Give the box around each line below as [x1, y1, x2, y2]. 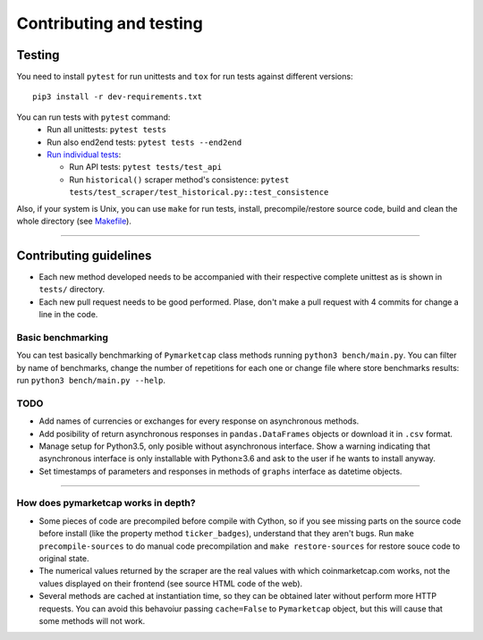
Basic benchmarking [16, 331, 109, 343]
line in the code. [38, 309, 98, 320]
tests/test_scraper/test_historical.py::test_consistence [69, 188, 329, 198]
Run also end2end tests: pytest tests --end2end [47, 137, 242, 147]
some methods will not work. [38, 615, 146, 626]
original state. [38, 552, 89, 563]
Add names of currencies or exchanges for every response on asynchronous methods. [38, 416, 360, 426]
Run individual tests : [47, 149, 122, 160]
